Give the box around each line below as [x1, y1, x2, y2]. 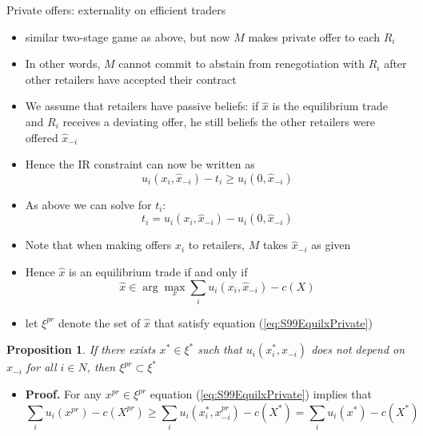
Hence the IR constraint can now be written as [25, 156, 255, 172]
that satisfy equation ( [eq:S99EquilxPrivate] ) [154, 314, 373, 331]
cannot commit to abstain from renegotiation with [118, 55, 365, 72]
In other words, [25, 55, 101, 72]
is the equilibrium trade [272, 97, 388, 114]
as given [311, 236, 351, 253]
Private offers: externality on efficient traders [6, 2, 226, 18]
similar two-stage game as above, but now [25, 28, 230, 45]
